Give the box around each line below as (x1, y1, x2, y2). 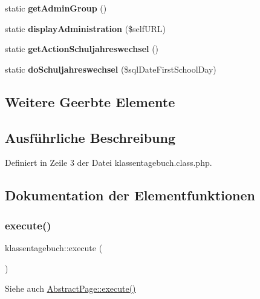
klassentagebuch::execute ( (5, 241, 103, 254)
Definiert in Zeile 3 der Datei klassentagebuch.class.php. (5, 156, 212, 169)
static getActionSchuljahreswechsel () (5, 42, 159, 55)
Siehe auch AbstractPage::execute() (5, 282, 136, 295)
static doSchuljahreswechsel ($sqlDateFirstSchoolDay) (5, 62, 216, 75)
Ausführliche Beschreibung (5, 128, 175, 146)
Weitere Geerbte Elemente (5, 92, 175, 111)
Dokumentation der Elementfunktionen (5, 186, 255, 205)
